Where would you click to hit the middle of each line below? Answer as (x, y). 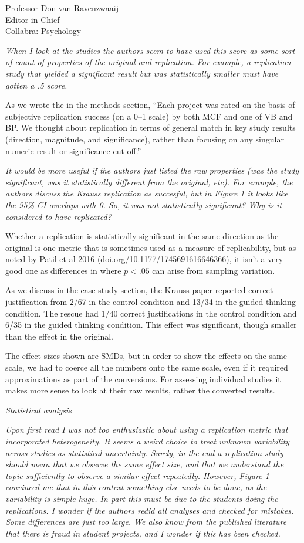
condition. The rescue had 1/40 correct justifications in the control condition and (151, 313)
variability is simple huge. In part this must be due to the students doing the (142, 498)
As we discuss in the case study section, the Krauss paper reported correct (139, 290)
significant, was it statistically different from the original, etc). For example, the (149, 181)
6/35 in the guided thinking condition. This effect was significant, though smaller (151, 325)
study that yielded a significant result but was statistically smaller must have (142, 73)
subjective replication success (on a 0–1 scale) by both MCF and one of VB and (149, 116)
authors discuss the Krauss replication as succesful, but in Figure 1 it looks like (147, 193)
